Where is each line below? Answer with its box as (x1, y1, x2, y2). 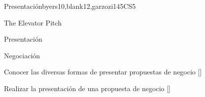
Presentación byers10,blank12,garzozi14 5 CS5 (4, 1, 136, 11)
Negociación (4, 50, 40, 60)
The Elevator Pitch (4, 17, 62, 27)
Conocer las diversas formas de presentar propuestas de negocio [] (4, 67, 202, 77)
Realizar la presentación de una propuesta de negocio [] (4, 83, 171, 93)
